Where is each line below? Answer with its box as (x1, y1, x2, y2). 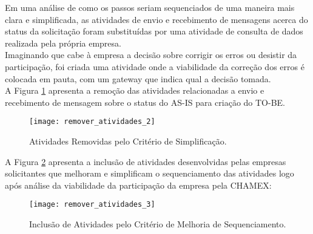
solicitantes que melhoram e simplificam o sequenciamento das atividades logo (5, 167, 294, 180)
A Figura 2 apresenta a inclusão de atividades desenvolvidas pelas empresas (5, 155, 286, 167)
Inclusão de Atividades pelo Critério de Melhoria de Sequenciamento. (29, 218, 286, 230)
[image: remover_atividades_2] (29, 117, 155, 126)
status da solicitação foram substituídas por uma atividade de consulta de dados (5, 25, 303, 37)
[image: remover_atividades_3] (29, 200, 155, 209)
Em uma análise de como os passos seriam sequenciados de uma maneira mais (5, 1, 295, 13)
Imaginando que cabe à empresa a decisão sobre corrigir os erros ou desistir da (5, 48, 297, 61)
